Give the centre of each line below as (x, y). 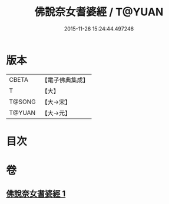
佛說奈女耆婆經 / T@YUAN (99, 12)
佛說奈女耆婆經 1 (36, 194)
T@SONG (23, 102)
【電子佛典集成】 (65, 80)
